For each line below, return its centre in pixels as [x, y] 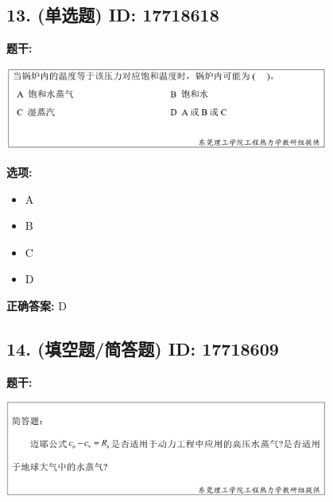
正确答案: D [37, 305]
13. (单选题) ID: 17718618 [113, 15]
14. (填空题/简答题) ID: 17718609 [143, 348]
